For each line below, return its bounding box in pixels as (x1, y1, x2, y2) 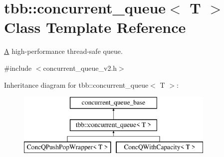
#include (4, 62, 32, 73)
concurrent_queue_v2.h (43, 62, 117, 73)
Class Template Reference (4, 17, 186, 37)
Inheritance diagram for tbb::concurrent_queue (4, 79, 149, 90)
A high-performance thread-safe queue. (4, 46, 123, 56)
